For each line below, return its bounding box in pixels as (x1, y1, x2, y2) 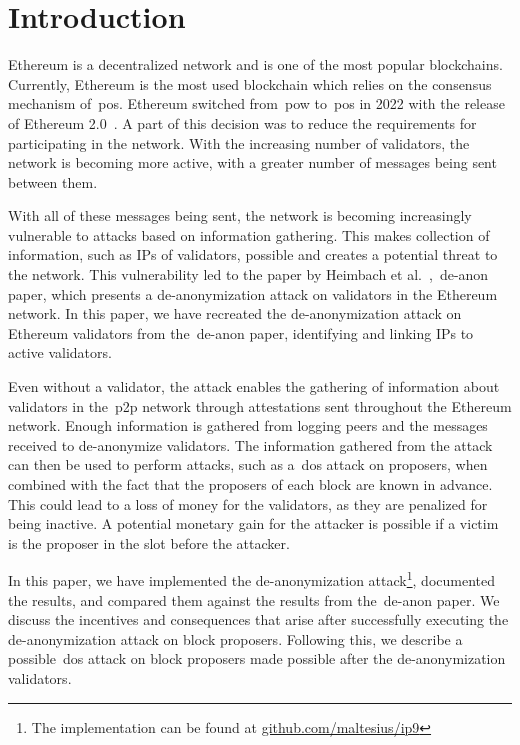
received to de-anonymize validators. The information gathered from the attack (8, 434, 493, 455)
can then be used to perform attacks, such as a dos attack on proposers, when (8, 454, 488, 475)
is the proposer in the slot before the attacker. (8, 532, 290, 553)
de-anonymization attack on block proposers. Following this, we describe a (8, 628, 463, 649)
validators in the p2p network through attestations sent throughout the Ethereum (8, 395, 512, 416)
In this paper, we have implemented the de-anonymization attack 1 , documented (8, 567, 496, 591)
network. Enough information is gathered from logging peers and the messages (8, 415, 488, 436)
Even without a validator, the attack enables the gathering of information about (8, 376, 500, 397)
